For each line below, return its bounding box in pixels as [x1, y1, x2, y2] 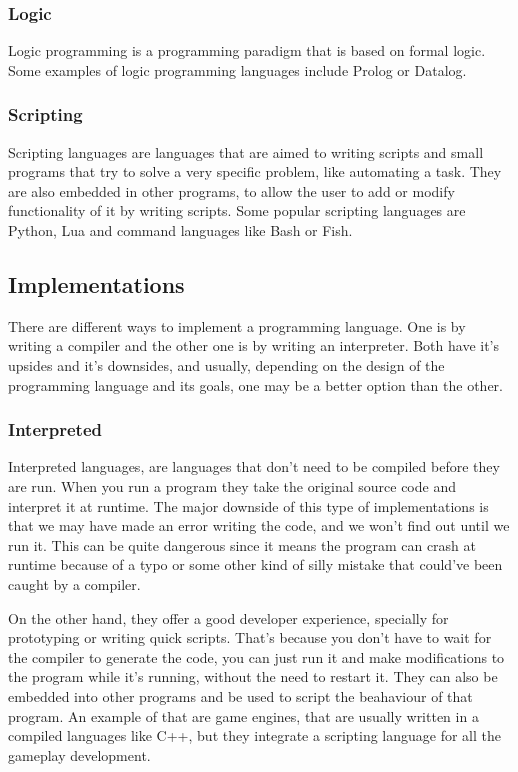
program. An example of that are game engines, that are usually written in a [8, 705, 479, 726]
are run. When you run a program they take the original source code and [8, 475, 456, 496]
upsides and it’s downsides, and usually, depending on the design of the [8, 354, 445, 375]
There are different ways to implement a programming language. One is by [8, 315, 466, 336]
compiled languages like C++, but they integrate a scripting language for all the [8, 725, 502, 746]
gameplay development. [8, 744, 151, 765]
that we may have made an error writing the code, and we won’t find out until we [8, 515, 510, 536]
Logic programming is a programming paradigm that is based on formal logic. [8, 40, 486, 61]
